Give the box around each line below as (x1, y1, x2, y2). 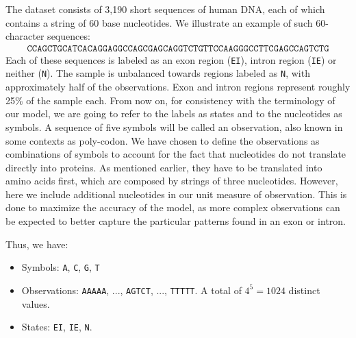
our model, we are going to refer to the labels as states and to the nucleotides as (5, 106, 342, 121)
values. (21, 296, 50, 311)
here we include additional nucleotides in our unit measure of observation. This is (5, 186, 347, 201)
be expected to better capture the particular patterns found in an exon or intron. (5, 214, 346, 228)
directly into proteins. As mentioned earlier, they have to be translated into (5, 160, 322, 174)
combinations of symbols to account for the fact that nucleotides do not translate (5, 147, 346, 161)
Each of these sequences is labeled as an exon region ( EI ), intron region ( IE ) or (5, 52, 337, 67)
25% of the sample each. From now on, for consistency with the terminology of (5, 93, 335, 107)
